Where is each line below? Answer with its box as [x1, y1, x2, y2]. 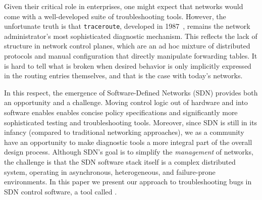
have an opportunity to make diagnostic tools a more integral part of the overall [4, 136, 252, 147]
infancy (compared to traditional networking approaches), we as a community [4, 127, 244, 137]
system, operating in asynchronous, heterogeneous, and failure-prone [4, 166, 216, 177]
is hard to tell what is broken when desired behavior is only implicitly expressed [4, 60, 251, 71]
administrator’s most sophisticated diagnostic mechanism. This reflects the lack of [4, 30, 257, 41]
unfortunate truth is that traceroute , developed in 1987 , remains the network [4, 21, 250, 31]
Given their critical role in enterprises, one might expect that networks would [4, 1, 243, 11]
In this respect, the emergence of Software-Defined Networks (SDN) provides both [4, 87, 258, 97]
